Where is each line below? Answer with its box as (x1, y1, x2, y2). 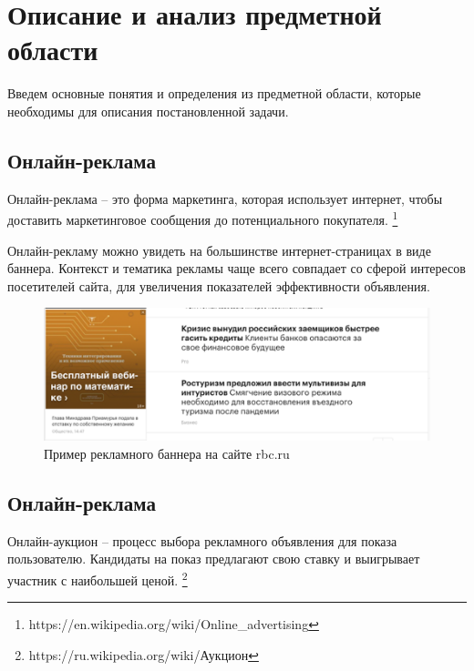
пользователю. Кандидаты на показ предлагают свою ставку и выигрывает (7, 549, 420, 568)
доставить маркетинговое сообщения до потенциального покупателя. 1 (7, 208, 398, 229)
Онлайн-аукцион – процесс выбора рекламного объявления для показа (7, 531, 397, 550)
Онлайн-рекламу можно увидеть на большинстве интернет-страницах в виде (7, 240, 431, 259)
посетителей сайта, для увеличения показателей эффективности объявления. (7, 276, 430, 295)
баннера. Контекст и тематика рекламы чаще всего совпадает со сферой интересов (7, 259, 466, 278)
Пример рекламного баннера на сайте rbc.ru (44, 443, 290, 463)
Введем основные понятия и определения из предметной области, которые (7, 84, 421, 103)
